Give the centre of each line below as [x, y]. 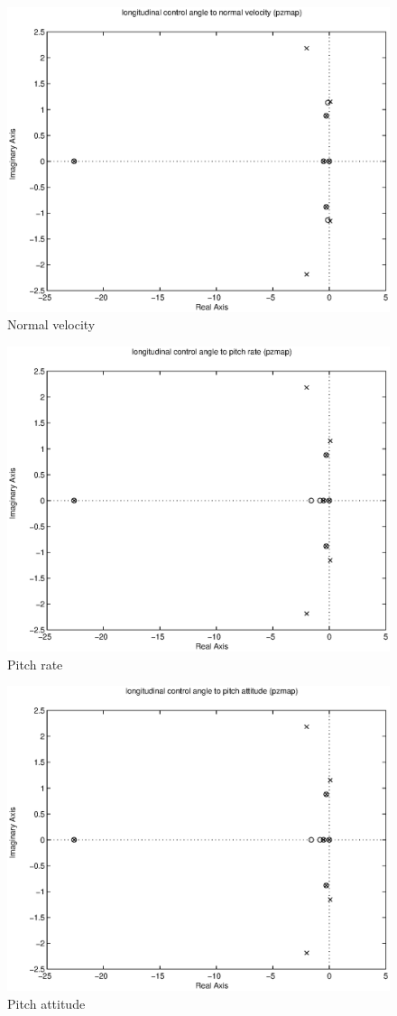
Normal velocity [51, 324]
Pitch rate [35, 664]
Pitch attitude [46, 1003]
